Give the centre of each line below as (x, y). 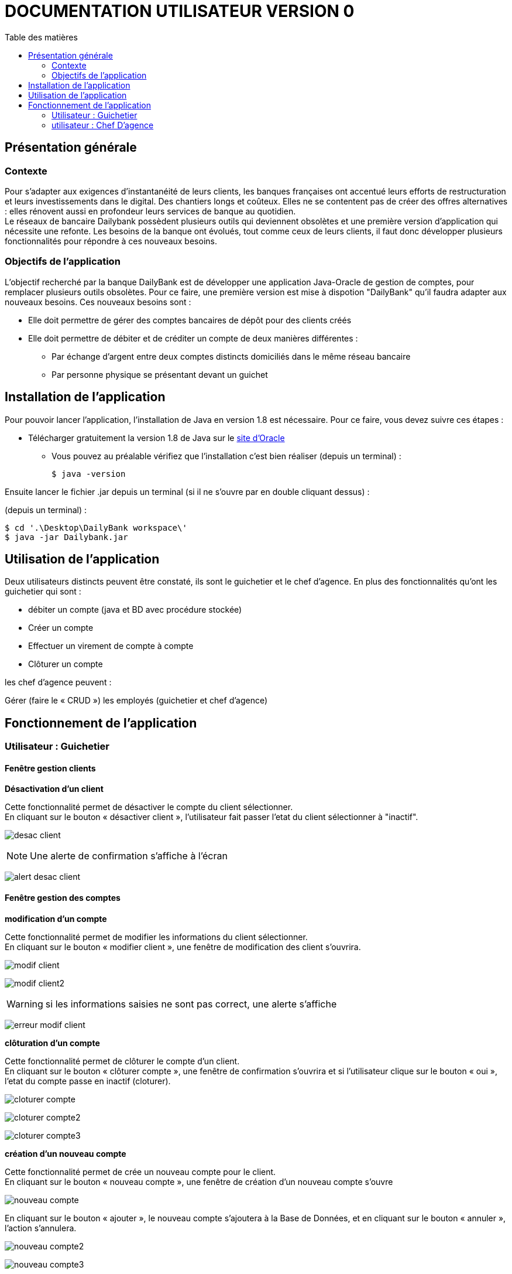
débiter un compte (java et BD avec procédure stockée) (135, 610)
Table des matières (41, 37)
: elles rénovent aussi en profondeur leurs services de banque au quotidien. (150, 211)
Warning (25, 1004)
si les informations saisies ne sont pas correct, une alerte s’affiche (191, 1004)
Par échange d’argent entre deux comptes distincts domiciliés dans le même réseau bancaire (231, 356)
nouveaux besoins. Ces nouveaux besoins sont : (98, 302)
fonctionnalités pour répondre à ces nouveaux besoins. (111, 241)
